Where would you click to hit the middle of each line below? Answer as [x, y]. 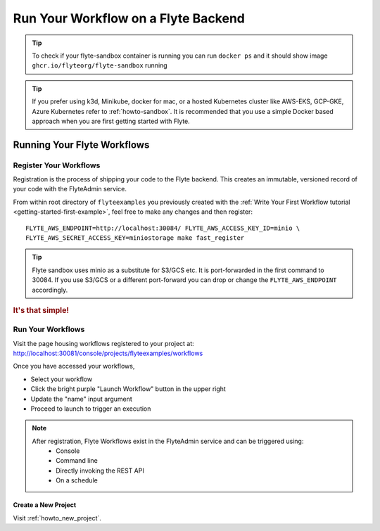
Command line [77, 461]
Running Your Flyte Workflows [81, 145]
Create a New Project [45, 505]
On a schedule [77, 480]
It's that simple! [41, 310]
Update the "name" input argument [82, 399]
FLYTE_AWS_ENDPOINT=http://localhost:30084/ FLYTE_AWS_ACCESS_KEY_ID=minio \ [163, 228]
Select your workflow [62, 379]
